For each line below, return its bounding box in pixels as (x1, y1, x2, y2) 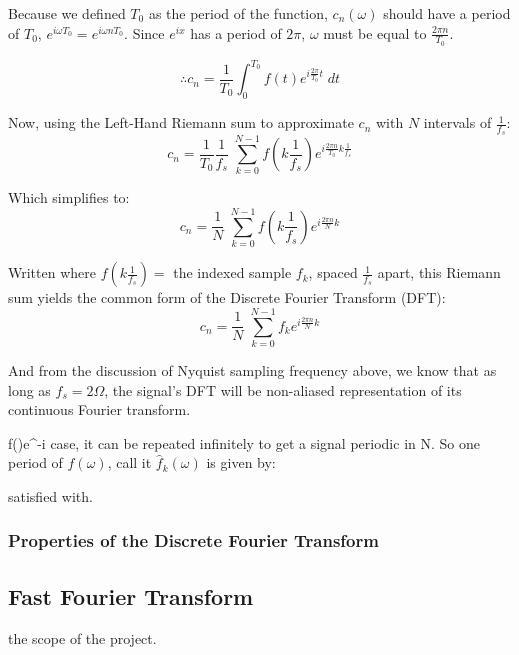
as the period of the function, (148, 3, 328, 23)
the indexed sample (173, 262, 292, 283)
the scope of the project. (8, 627, 157, 648)
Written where (8, 262, 96, 283)
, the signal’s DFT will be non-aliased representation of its (104, 379, 462, 400)
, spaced (308, 262, 358, 283)
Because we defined (8, 3, 126, 23)
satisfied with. (8, 485, 93, 506)
